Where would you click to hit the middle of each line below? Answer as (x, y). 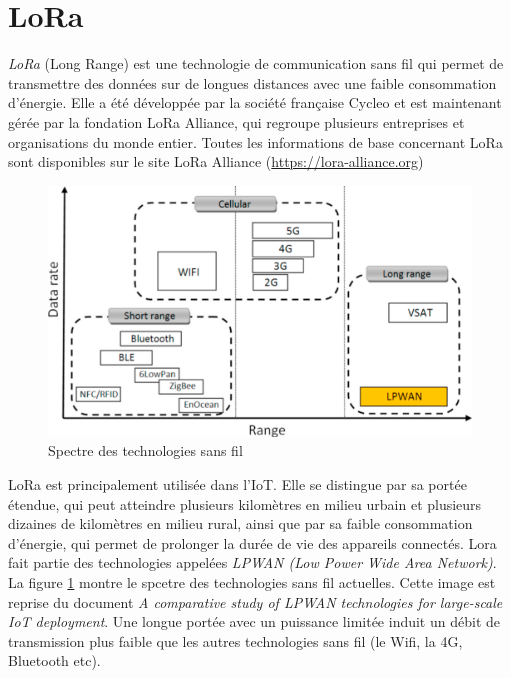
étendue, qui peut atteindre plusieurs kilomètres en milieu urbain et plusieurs (245, 503)
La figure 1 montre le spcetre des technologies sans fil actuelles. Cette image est (252, 581)
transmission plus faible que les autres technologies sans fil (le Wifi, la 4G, (235, 640)
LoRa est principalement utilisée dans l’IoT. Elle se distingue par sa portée (237, 483)
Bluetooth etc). (54, 660)
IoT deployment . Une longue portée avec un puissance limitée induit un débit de (254, 621)
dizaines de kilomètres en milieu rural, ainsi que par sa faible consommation (240, 523)
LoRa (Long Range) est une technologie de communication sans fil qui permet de (256, 63)
